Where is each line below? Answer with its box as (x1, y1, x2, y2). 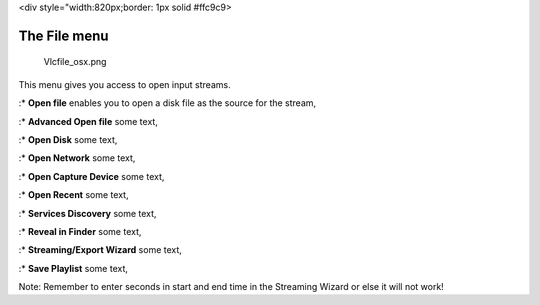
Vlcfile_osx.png (43, 56, 107, 68)
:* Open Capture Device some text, (18, 170, 165, 182)
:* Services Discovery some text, (18, 207, 157, 219)
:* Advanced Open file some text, (18, 115, 159, 127)
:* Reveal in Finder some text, (18, 225, 142, 237)
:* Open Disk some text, (18, 133, 118, 145)
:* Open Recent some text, (18, 189, 129, 201)
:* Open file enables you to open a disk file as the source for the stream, (18, 97, 317, 109)
